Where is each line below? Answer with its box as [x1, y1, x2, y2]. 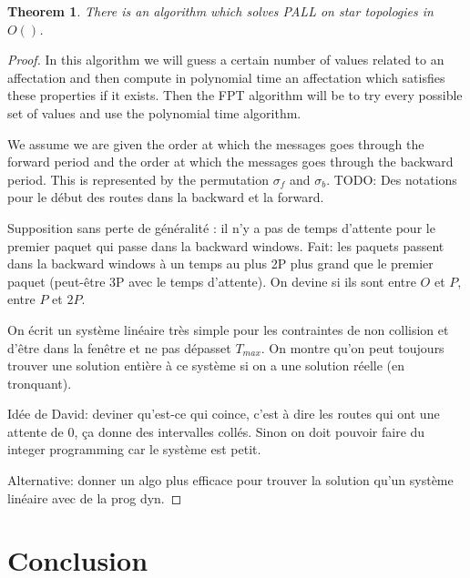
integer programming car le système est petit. [7, 440, 261, 459]
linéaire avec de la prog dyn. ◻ [7, 488, 182, 507]
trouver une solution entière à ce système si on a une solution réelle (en [7, 356, 405, 375]
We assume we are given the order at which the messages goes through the [7, 134, 424, 153]
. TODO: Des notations [326, 169, 457, 188]
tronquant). [7, 373, 72, 392]
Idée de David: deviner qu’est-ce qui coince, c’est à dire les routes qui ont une [7, 404, 440, 423]
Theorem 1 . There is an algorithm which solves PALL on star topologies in [7, 2, 434, 20]
